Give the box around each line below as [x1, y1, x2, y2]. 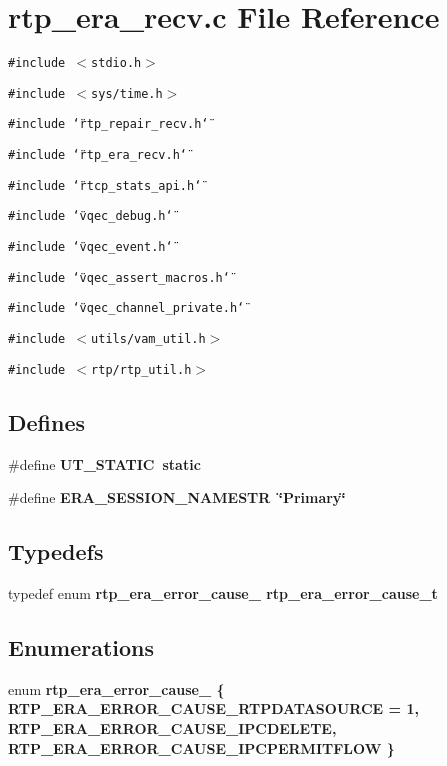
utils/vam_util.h [91, 332, 206, 347]
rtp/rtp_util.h [91, 362, 192, 377]
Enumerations [8, 631, 155, 662]
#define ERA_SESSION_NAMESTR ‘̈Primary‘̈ [8, 487, 346, 508]
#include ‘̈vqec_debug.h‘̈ [8, 209, 173, 224]
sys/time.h [91, 86, 163, 101]
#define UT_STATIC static [8, 453, 201, 474]
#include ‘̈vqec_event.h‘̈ [8, 240, 173, 255]
